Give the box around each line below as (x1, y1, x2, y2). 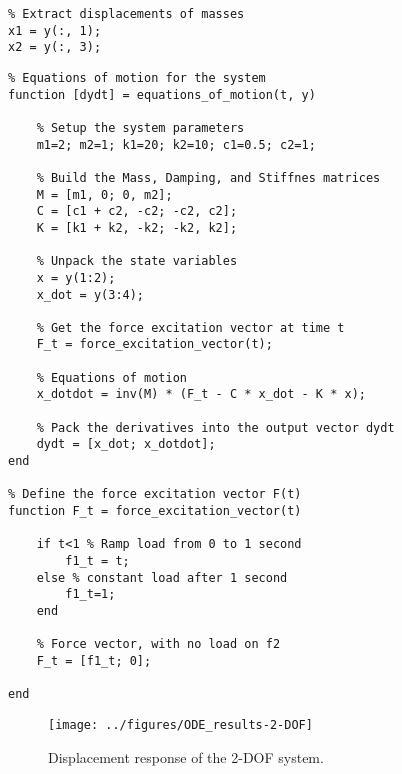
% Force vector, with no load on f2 (36, 637, 281, 652)
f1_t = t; (65, 554, 130, 568)
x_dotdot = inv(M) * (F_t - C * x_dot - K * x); (36, 387, 366, 402)
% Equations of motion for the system (8, 70, 266, 85)
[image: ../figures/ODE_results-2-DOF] (48, 717, 313, 732)
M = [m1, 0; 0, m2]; (36, 187, 173, 202)
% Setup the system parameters (36, 120, 245, 135)
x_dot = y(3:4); (36, 287, 145, 302)
